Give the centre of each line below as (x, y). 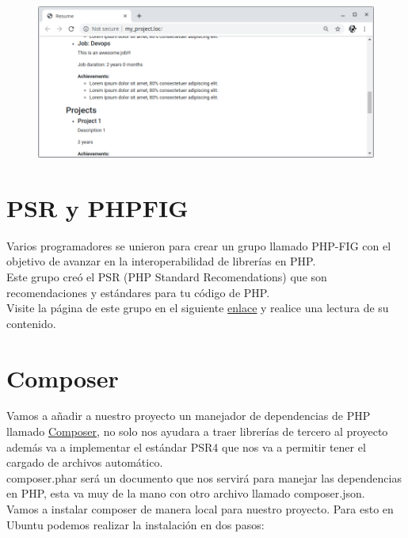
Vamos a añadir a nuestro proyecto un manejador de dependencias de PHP (189, 416)
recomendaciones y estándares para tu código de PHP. (138, 292)
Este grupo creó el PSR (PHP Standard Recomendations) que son (167, 276)
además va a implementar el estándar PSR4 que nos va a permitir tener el (186, 446)
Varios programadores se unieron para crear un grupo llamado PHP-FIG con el (199, 245)
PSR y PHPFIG (97, 207)
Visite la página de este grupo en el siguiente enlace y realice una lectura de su (198, 308)
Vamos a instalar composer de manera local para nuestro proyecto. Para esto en (200, 509)
